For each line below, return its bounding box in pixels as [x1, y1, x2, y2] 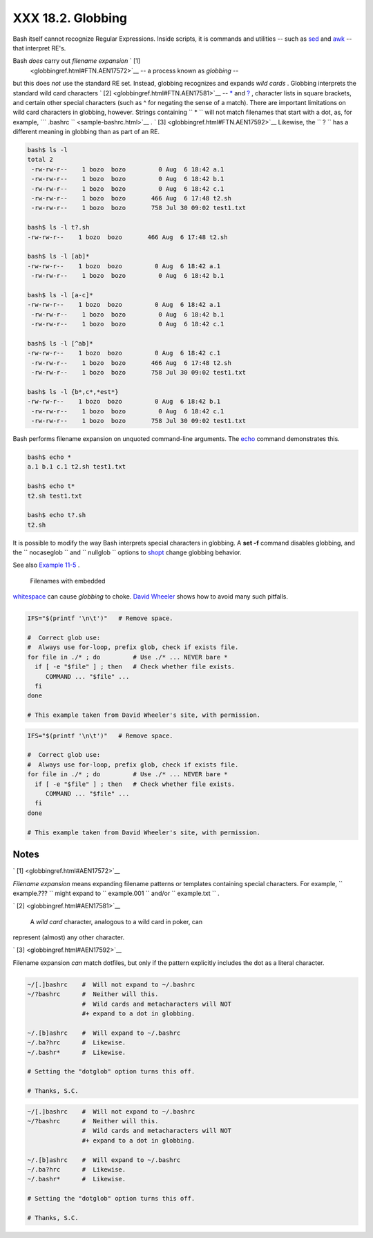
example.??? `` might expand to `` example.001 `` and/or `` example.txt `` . [12, 889, 220, 897]
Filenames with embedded [30, 576, 106, 585]
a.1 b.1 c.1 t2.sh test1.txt [27, 463, 126, 471]
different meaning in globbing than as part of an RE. [12, 128, 160, 136]
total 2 [27, 156, 53, 164]
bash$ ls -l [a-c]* [27, 291, 93, 299]
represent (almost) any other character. [12, 933, 125, 941]
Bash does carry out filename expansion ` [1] [12, 57, 141, 65]
